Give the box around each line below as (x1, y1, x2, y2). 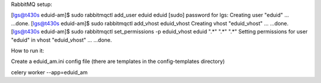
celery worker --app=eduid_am (11, 68, 88, 76)
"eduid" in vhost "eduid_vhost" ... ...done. (11, 36, 112, 44)
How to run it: (11, 47, 45, 54)
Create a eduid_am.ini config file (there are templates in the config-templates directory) (11, 58, 225, 65)
